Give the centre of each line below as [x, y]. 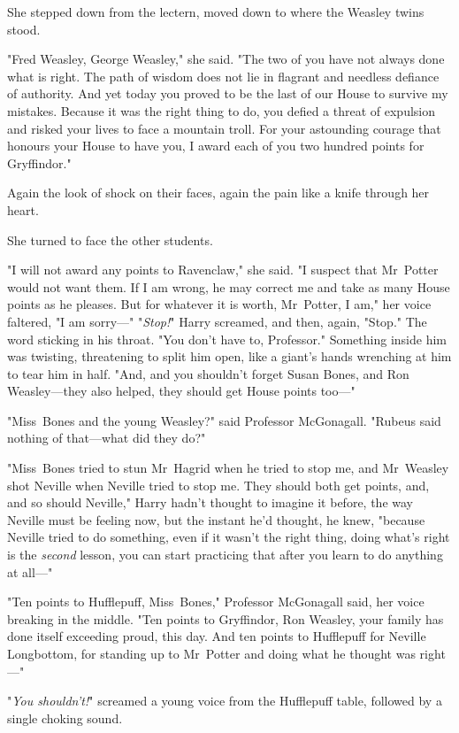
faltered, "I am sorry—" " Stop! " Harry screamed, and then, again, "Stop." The [217, 321]
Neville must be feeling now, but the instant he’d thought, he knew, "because [216, 519]
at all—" [30, 571]
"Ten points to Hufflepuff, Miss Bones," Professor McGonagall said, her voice [216, 602]
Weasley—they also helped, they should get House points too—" [181, 391]
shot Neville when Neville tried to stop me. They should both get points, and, [218, 485]
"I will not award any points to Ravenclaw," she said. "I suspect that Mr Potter [223, 270]
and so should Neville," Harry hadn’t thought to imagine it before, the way [210, 502]
